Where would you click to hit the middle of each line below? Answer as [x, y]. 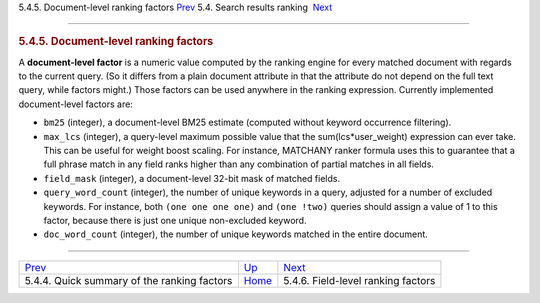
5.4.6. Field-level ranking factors [359, 280]
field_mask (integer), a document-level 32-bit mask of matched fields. [191, 178]
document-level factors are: [76, 104]
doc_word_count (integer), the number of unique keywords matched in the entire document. [236, 234]
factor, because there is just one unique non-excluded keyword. [175, 220]
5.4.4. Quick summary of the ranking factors [128, 280]
